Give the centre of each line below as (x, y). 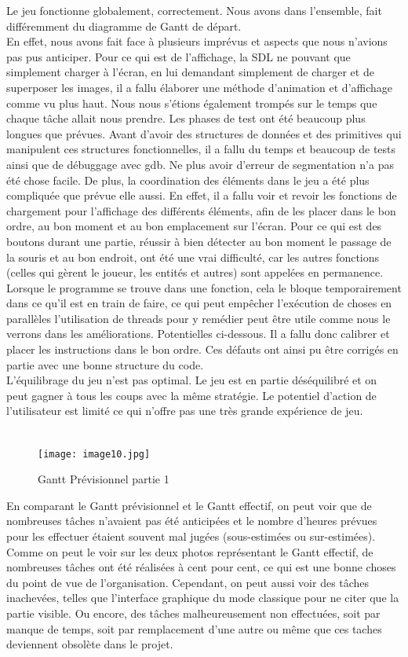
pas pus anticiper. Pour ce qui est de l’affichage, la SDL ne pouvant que (178, 56)
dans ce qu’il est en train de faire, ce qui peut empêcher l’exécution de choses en (199, 303)
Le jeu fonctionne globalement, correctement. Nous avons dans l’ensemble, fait (194, 10)
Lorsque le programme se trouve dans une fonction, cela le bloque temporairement (204, 287)
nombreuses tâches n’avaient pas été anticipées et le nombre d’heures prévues (192, 521)
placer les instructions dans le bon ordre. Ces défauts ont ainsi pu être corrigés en (202, 349)
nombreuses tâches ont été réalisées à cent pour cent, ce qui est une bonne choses (201, 567)
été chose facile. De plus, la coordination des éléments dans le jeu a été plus (188, 180)
